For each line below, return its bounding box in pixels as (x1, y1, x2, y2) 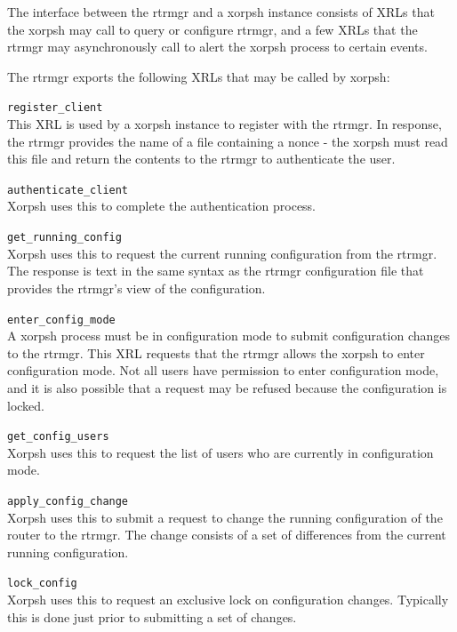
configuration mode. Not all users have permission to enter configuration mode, (7, 361, 439, 380)
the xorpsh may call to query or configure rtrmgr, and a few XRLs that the (7, 20, 418, 38)
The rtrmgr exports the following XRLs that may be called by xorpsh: (7, 67, 390, 85)
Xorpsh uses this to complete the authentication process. (7, 196, 317, 215)
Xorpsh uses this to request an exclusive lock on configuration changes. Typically (7, 590, 449, 609)
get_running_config (7, 231, 122, 244)
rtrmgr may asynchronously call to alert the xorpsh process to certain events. (7, 37, 428, 56)
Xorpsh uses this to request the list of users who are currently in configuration (7, 443, 434, 461)
